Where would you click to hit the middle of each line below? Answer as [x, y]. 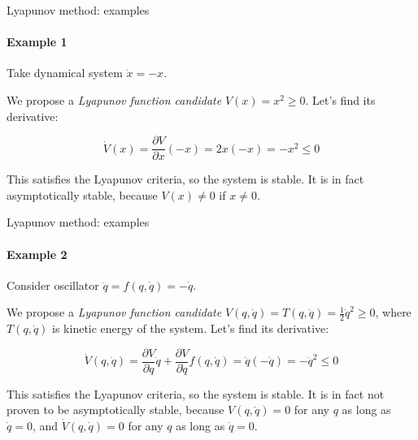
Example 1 [37, 42]
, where [393, 312]
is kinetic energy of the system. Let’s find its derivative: [191, 328]
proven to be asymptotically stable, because [115, 410]
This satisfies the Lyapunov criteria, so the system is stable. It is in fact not [196, 393]
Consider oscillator [53, 285]
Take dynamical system [65, 73]
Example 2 [37, 254]
